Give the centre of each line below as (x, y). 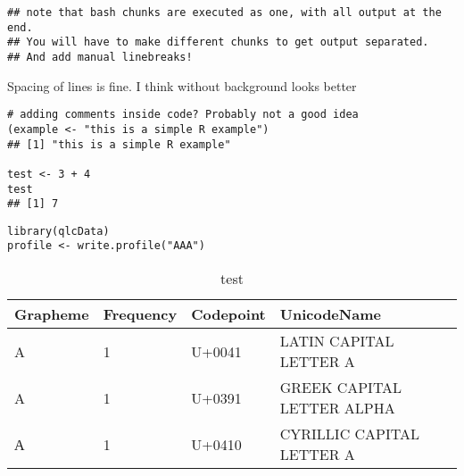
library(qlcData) (58, 231)
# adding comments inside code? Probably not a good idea (183, 115)
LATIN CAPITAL (337, 341)
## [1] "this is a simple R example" (119, 144)
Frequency (140, 314)
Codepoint (228, 314)
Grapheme (52, 314)
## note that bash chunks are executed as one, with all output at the (224, 13)
